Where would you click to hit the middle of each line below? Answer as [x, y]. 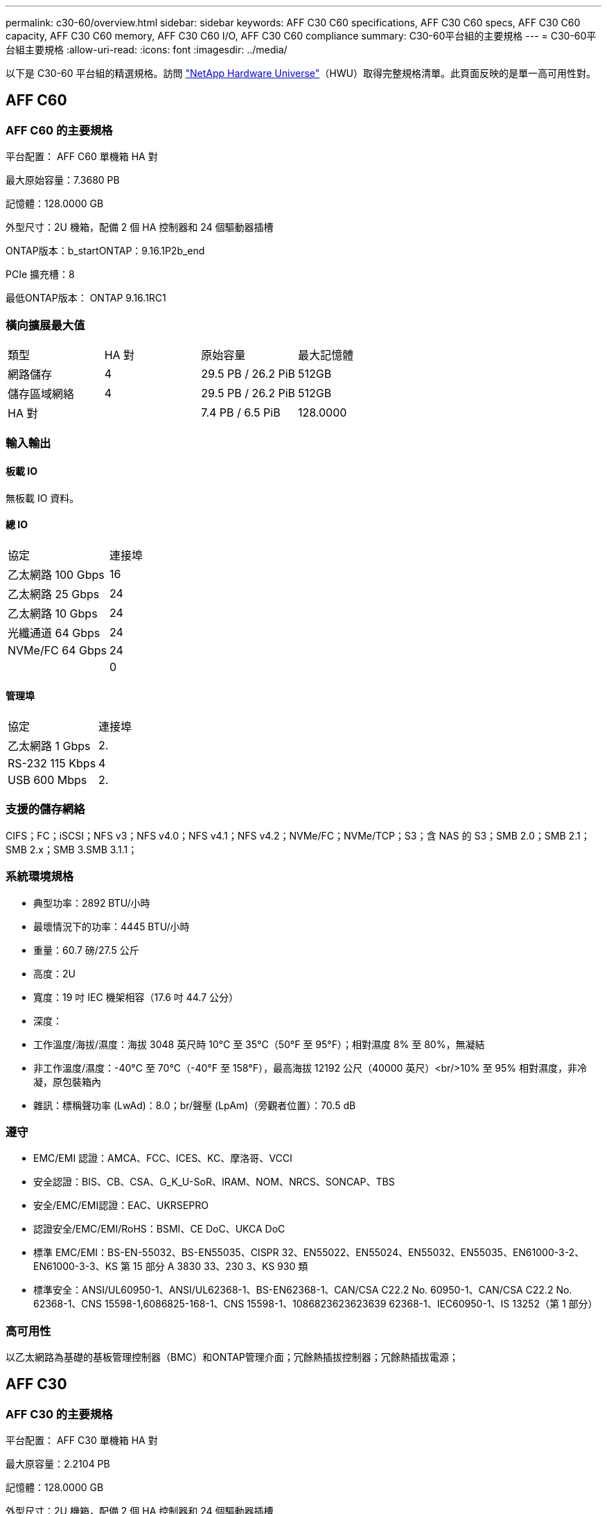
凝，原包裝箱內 [67, 1081]
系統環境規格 [40, 877]
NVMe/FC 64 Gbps [58, 650]
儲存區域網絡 [41, 393]
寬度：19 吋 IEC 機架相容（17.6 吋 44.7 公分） [136, 997]
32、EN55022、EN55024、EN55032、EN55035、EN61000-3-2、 [433, 1253]
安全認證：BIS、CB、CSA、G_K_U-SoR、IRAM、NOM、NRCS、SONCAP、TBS [214, 1182]
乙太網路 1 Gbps [49, 746]
